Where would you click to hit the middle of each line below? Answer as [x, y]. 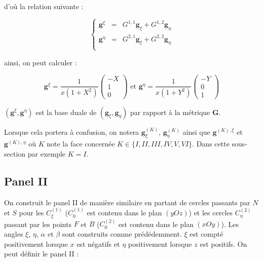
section [15, 153]
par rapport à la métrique [170, 112]
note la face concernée [81, 144]
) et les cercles [211, 213]
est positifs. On [223, 244]
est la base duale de [66, 112]
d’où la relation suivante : [44, 6]
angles [14, 233]
